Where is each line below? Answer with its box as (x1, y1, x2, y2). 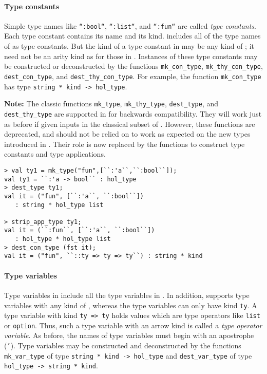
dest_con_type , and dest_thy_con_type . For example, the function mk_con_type (4, 70, 261, 81)
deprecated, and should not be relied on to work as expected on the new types (4, 128, 251, 139)
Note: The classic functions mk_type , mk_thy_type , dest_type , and (4, 98, 219, 109)
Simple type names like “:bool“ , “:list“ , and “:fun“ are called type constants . (4, 20, 256, 31)
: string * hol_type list (15, 201, 104, 209)
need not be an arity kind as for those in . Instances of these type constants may (4, 50, 258, 61)
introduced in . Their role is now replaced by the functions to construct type (4, 138, 245, 149)
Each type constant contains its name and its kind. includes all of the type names (4, 30, 261, 41)
